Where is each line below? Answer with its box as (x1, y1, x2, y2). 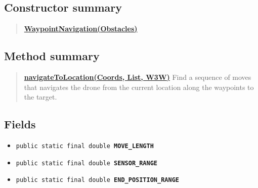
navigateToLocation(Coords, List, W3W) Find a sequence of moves (24, 72, 251, 82)
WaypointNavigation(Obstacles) (24, 23, 138, 34)
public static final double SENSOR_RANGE (16, 159, 157, 167)
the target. (24, 91, 57, 102)
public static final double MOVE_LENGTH (16, 142, 154, 150)
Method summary (4, 48, 100, 64)
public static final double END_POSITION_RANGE (16, 176, 179, 184)
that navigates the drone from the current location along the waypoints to (24, 81, 254, 92)
